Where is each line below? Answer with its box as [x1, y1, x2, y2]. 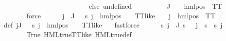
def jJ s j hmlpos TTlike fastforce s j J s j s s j [3, 20, 223, 30]
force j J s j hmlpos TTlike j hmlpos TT [26, 10, 216, 20]
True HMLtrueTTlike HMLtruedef [26, 29, 132, 39]
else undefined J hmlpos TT [88, 1, 222, 11]
